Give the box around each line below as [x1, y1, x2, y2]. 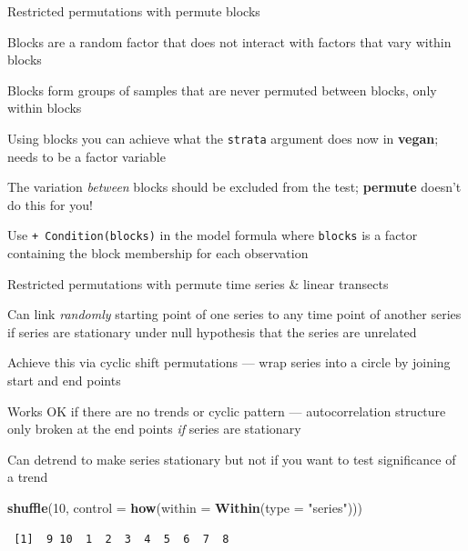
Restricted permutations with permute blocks [7, 2, 260, 20]
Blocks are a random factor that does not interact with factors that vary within [7, 32, 452, 51]
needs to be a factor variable [7, 146, 166, 165]
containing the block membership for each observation [7, 244, 309, 263]
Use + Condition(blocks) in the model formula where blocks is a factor [7, 225, 418, 245]
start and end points [7, 371, 121, 390]
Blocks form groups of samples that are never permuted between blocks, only [7, 80, 437, 99]
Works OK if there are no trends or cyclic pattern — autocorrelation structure [7, 401, 446, 420]
